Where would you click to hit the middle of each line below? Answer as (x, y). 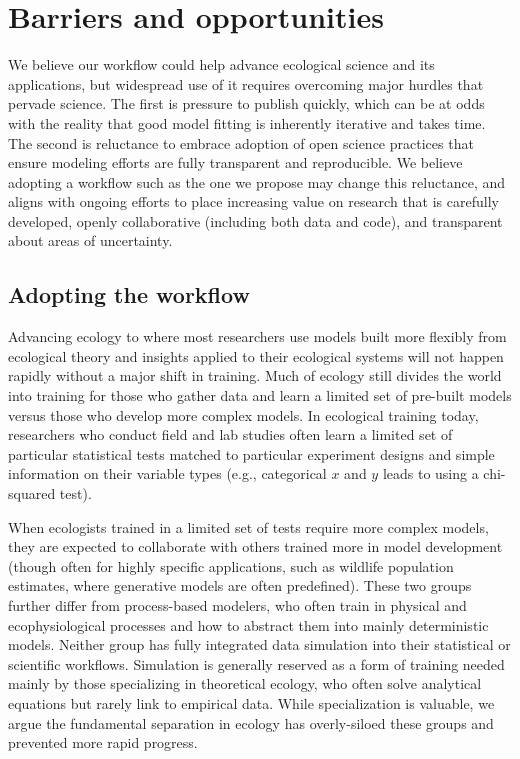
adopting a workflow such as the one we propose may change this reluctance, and (256, 181)
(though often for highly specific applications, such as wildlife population (231, 565)
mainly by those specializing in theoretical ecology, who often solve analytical (245, 683)
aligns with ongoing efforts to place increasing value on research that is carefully (253, 201)
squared (32, 493)
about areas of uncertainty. (90, 240)
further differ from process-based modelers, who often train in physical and (237, 604)
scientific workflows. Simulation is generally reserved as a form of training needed (256, 663)
